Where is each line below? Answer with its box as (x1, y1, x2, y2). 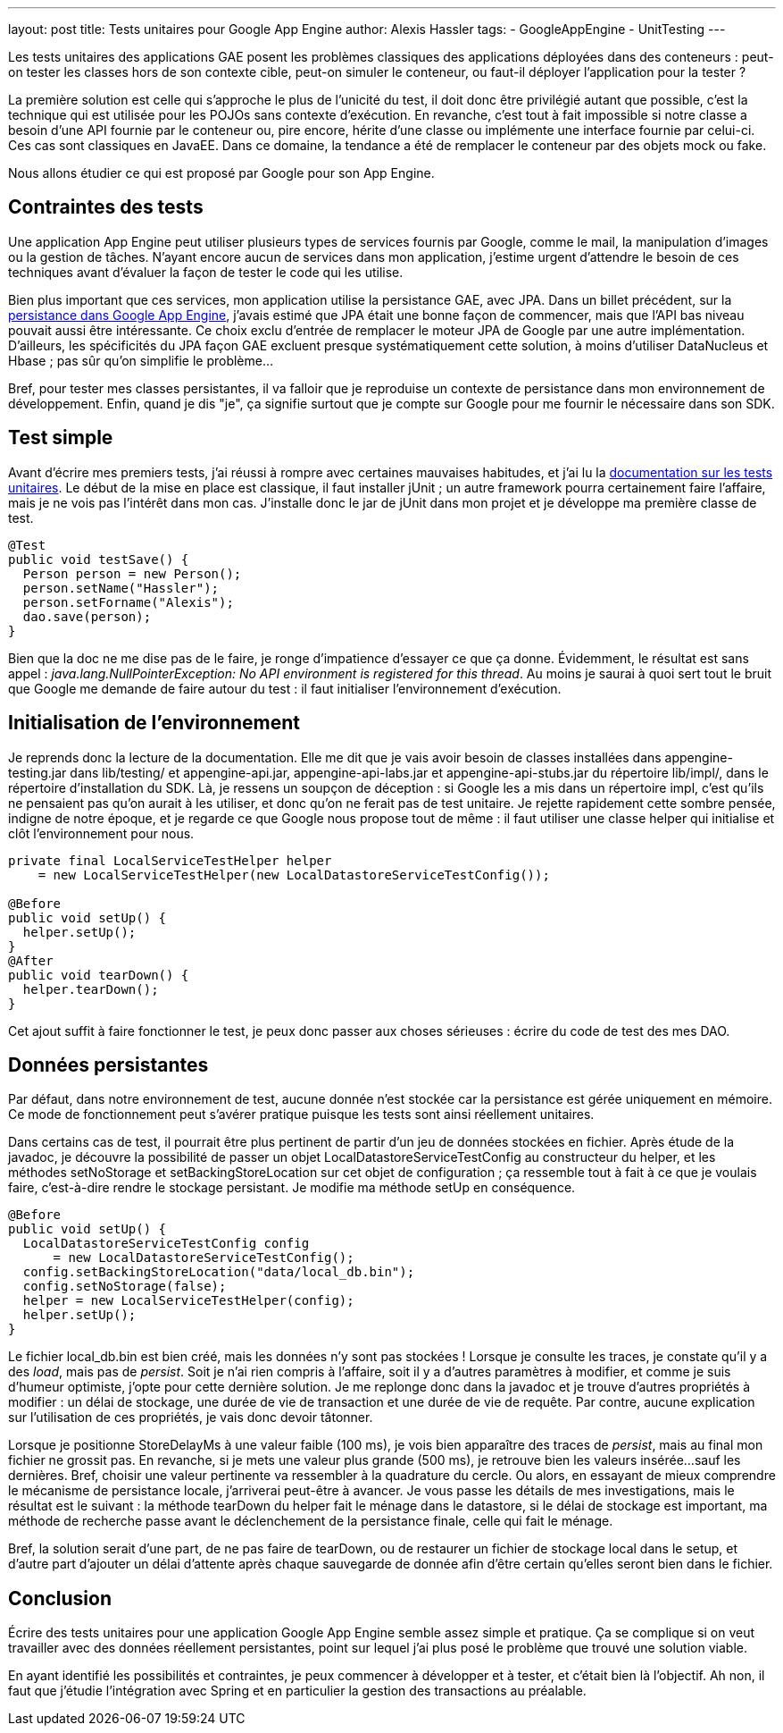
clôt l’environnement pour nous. (8, 825, 195, 841)
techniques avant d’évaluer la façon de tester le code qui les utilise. (8, 264, 404, 280)
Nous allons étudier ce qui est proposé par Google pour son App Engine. (8, 165, 435, 181)
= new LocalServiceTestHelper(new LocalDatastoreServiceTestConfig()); (37, 867, 550, 882)
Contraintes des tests (8, 196, 204, 219)
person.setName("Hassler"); (22, 580, 220, 595)
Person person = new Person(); (22, 566, 242, 581)
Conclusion (8, 1586, 112, 1610)
